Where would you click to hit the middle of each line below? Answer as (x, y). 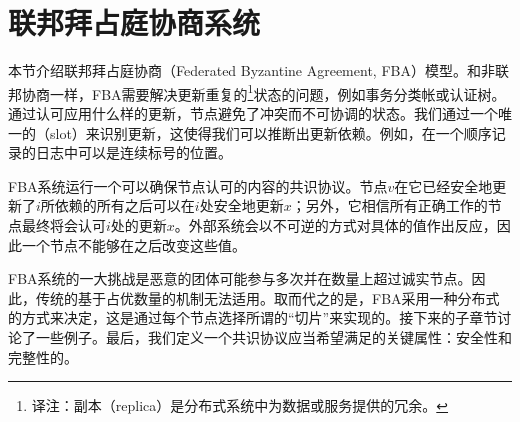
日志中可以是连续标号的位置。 (133, 152)
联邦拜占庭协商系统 (134, 22)
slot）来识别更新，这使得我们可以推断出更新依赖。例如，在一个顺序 (270, 132)
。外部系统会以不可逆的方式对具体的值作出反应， (335, 224)
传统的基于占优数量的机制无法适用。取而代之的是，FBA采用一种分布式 (267, 297)
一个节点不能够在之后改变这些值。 (133, 244)
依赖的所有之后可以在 (124, 205)
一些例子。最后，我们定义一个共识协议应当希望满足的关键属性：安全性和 (273, 336)
